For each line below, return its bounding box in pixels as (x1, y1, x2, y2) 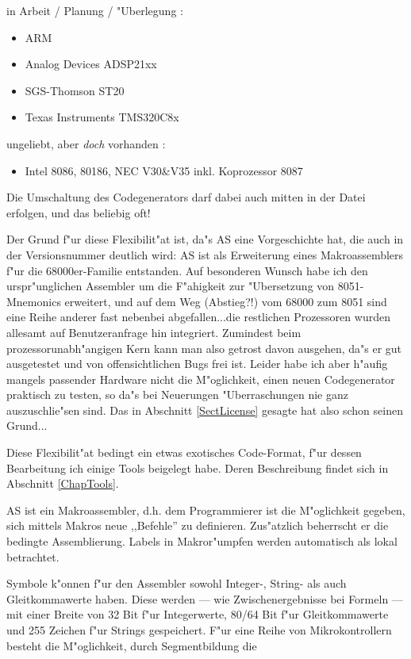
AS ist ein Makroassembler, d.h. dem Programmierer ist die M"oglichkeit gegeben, (6, 501, 405, 518)
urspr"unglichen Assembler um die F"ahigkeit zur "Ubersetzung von (6, 278, 335, 294)
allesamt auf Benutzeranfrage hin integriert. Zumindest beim (6, 324, 302, 340)
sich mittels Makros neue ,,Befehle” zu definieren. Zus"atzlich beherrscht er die (6, 517, 389, 534)
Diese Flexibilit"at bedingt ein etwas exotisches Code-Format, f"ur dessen (6, 444, 362, 461)
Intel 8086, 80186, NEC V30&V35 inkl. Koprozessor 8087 (25, 162, 303, 178)
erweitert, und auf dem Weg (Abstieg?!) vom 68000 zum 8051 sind (64, 293, 387, 309)
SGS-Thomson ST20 (25, 82, 125, 98)
